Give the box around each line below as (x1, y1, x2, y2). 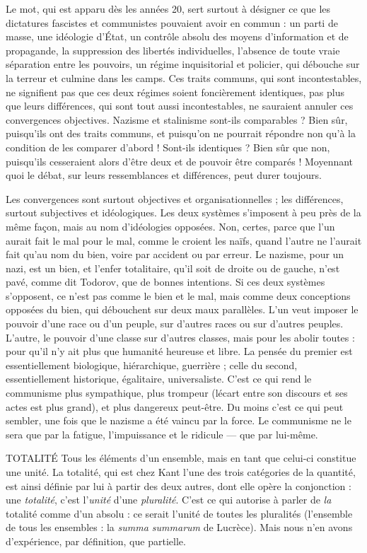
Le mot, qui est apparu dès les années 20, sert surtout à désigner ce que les (6, 1, 331, 16)
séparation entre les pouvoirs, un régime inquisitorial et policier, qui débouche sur (6, 57, 360, 71)
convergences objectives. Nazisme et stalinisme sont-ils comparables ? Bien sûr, (6, 112, 348, 127)
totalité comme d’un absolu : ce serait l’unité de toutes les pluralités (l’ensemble (6, 506, 353, 520)
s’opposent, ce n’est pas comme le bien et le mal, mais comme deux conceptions (6, 288, 351, 303)
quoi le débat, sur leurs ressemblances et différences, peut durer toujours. (6, 168, 322, 182)
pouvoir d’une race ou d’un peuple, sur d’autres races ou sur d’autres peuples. (6, 316, 344, 331)
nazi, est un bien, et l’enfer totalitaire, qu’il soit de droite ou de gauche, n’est (6, 260, 340, 275)
